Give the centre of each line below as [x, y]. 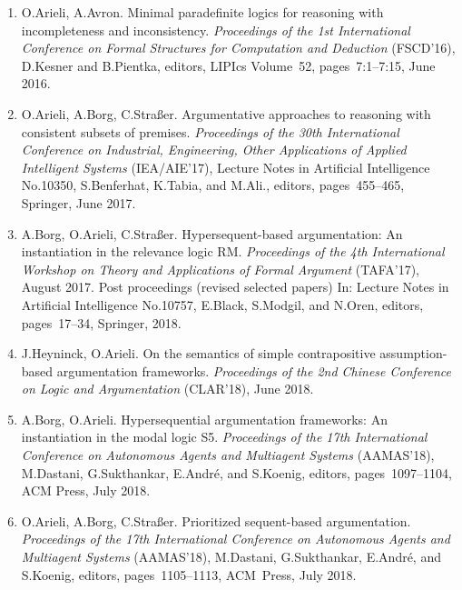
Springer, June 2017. [79, 202]
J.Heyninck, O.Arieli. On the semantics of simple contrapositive [198, 353]
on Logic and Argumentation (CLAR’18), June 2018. [167, 389]
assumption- [413, 353]
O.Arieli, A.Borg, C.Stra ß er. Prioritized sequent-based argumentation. [216, 520]
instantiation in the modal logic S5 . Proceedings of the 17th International [224, 437]
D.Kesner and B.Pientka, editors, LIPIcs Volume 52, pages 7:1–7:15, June [228, 65]
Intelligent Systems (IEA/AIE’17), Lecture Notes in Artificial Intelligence [226, 167]
